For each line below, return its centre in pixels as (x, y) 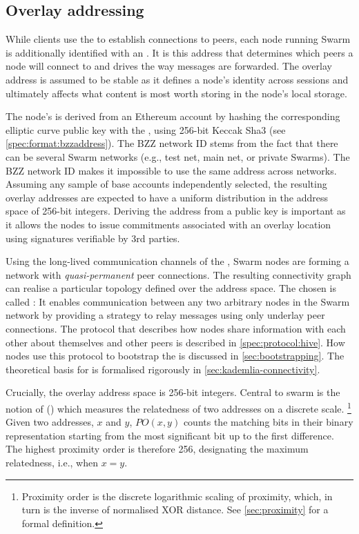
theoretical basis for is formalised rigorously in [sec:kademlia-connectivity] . (163, 369)
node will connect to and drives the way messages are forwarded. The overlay (169, 66)
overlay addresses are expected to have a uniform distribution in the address (167, 197)
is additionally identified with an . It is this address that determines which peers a (179, 52)
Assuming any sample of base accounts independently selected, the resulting (166, 184)
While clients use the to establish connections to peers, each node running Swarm (178, 39)
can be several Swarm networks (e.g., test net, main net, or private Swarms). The (178, 156)
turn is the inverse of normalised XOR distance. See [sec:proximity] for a (175, 510)
